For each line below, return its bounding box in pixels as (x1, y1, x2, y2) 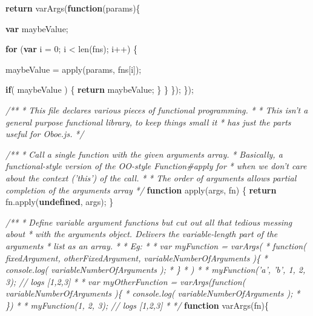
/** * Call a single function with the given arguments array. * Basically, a (5, 147, 283, 160)
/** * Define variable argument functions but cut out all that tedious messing (5, 215, 292, 228)
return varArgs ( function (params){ (5, 2, 140, 14)
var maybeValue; (5, 22, 68, 35)
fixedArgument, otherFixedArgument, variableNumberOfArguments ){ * (5, 251, 268, 264)
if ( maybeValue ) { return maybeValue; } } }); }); (5, 83, 194, 96)
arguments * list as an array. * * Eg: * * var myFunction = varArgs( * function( (5, 239, 306, 252)
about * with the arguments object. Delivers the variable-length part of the (5, 227, 278, 240)
